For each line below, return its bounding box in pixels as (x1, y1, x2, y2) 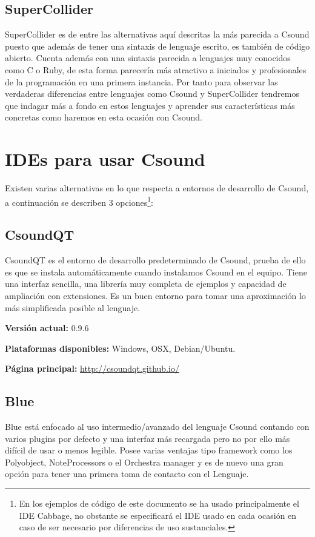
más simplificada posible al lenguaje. (5, 301, 141, 314)
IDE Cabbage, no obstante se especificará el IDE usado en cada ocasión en (19, 509, 297, 521)
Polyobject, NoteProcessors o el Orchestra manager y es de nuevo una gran (5, 455, 283, 468)
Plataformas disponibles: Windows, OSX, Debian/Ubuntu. (5, 341, 236, 354)
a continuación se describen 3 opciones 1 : (5, 194, 153, 208)
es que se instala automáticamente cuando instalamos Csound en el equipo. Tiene (5, 265, 307, 278)
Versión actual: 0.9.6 (5, 321, 89, 334)
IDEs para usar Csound (5, 147, 205, 171)
